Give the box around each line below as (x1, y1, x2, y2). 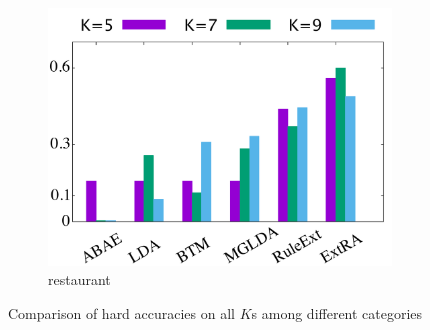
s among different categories (251, 302, 423, 323)
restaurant (48, 269, 111, 290)
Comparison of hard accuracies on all (8, 302, 235, 323)
